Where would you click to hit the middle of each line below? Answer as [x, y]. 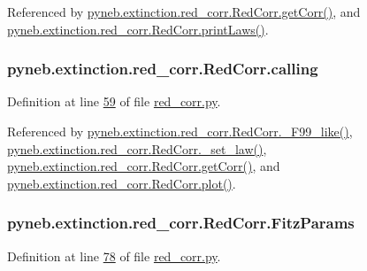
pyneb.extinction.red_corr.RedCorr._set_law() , [137, 148]
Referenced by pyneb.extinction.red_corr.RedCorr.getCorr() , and [184, 12]
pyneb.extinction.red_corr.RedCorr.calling [163, 69]
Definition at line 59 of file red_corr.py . [114, 101]
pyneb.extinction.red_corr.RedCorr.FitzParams [181, 223]
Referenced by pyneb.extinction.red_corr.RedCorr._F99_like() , [180, 131]
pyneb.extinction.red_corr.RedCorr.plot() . [122, 183]
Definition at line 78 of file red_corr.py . [114, 256]
